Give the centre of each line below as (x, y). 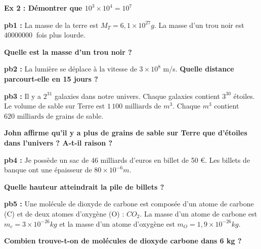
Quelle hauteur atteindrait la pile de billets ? (84, 186)
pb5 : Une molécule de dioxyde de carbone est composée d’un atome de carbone (129, 204)
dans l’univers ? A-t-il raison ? (58, 142)
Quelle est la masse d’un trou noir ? (68, 51)
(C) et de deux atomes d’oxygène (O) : (64, 213)
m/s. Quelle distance (199, 69)
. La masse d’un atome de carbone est (199, 213)
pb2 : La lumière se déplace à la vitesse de (71, 69)
